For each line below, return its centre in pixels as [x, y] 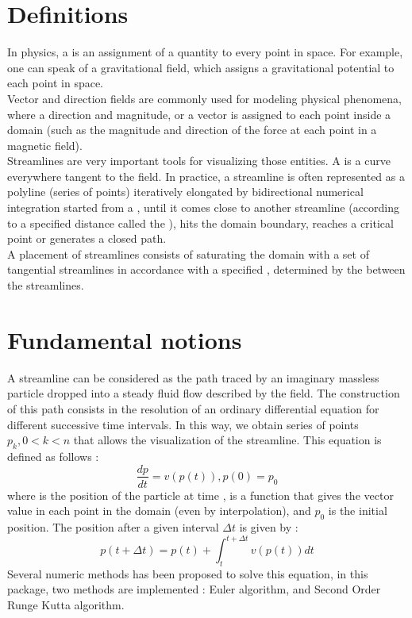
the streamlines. [46, 285]
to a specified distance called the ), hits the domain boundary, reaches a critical [200, 223]
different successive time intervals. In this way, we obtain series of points [183, 424]
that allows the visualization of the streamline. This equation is [227, 440]
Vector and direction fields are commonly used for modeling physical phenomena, [205, 98]
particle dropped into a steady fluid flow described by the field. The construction [204, 393]
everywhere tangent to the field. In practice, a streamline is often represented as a [206, 176]
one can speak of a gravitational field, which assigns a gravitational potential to [201, 67]
